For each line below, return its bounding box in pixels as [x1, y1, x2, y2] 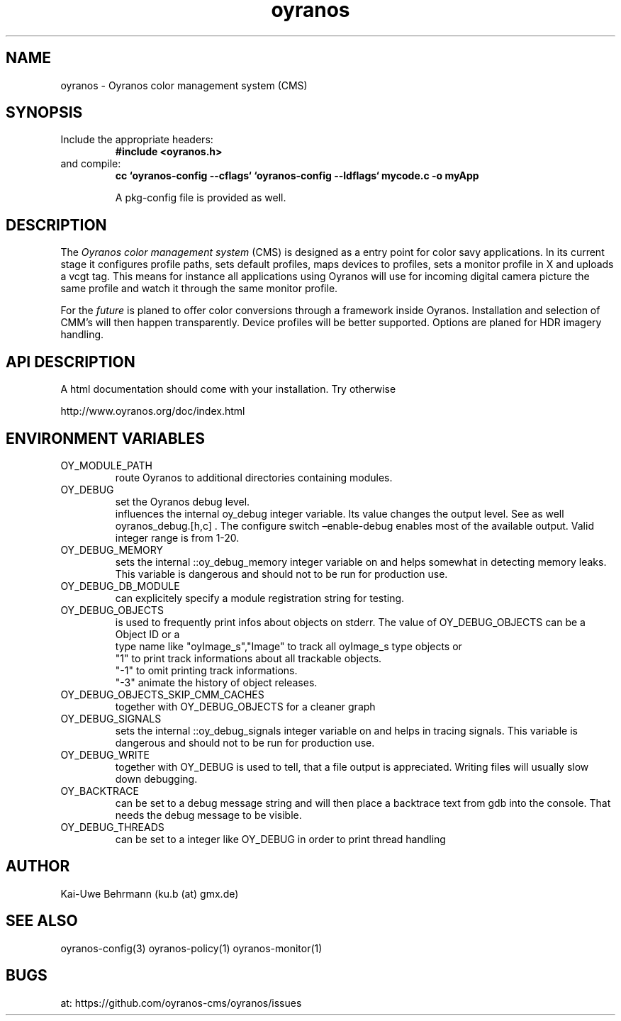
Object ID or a [115, 627, 180, 640]
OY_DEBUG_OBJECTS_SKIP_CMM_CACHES [60, 688, 264, 701]
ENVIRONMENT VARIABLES [6, 429, 205, 447]
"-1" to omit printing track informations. [115, 664, 298, 676]
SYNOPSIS [6, 104, 83, 122]
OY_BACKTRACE [60, 784, 139, 797]
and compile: [60, 157, 121, 170]
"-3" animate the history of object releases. [115, 676, 318, 688]
